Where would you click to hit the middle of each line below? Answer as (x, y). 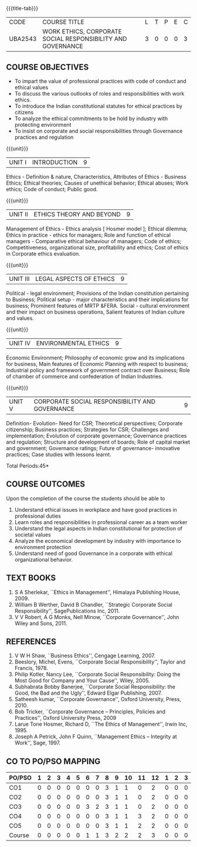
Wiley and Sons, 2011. (41, 623)
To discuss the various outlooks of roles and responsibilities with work (99, 93)
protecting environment (43, 125)
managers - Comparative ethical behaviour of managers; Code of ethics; (94, 241)
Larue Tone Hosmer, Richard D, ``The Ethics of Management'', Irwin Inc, (101, 724)
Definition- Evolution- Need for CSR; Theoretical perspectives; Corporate (94, 423)
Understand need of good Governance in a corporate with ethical (94, 553)
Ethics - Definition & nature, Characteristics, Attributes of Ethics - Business (96, 177)
